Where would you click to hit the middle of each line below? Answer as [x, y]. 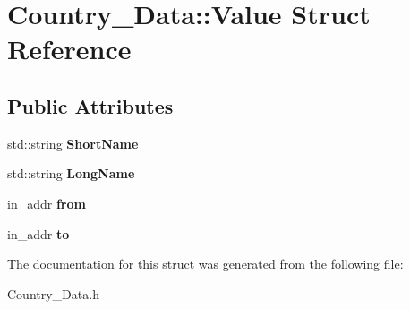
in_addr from [47, 203]
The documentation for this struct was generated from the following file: [205, 264]
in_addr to [38, 233]
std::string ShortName [73, 143]
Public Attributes [90, 105]
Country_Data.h [53, 293]
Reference [69, 49]
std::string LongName [71, 173]
